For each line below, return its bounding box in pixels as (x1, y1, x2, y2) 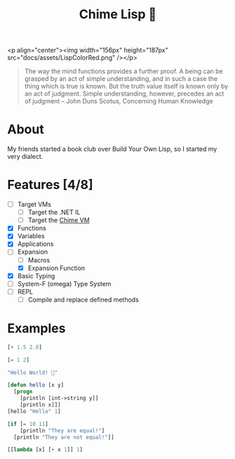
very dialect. (7, 153, 43, 161)
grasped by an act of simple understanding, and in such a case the (24, 75, 218, 83)
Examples (7, 321, 66, 337)
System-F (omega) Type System (17, 279, 112, 287)
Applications (17, 240, 54, 248)
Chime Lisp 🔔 (79, 6, 157, 22)
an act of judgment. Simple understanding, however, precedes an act (24, 89, 224, 98)
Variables (17, 232, 45, 240)
